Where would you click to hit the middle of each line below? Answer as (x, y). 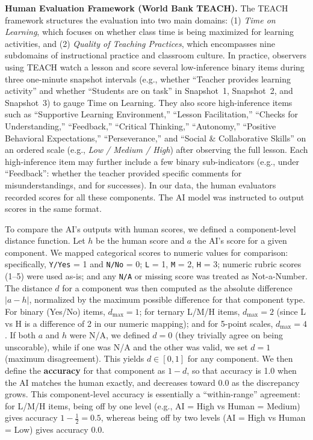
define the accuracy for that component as (85, 370)
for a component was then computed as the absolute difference (177, 287)
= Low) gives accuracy (47, 429)
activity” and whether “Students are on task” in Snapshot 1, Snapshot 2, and (149, 91)
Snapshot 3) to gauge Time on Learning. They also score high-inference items (149, 102)
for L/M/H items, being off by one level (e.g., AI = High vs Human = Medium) (153, 405)
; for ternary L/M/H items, (190, 311)
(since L (291, 311)
